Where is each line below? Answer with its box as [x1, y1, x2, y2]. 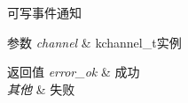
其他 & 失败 [7, 79, 75, 98]
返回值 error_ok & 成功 [7, 63, 140, 81]
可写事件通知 [7, 4, 82, 21]
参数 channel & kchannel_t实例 [7, 33, 182, 51]
